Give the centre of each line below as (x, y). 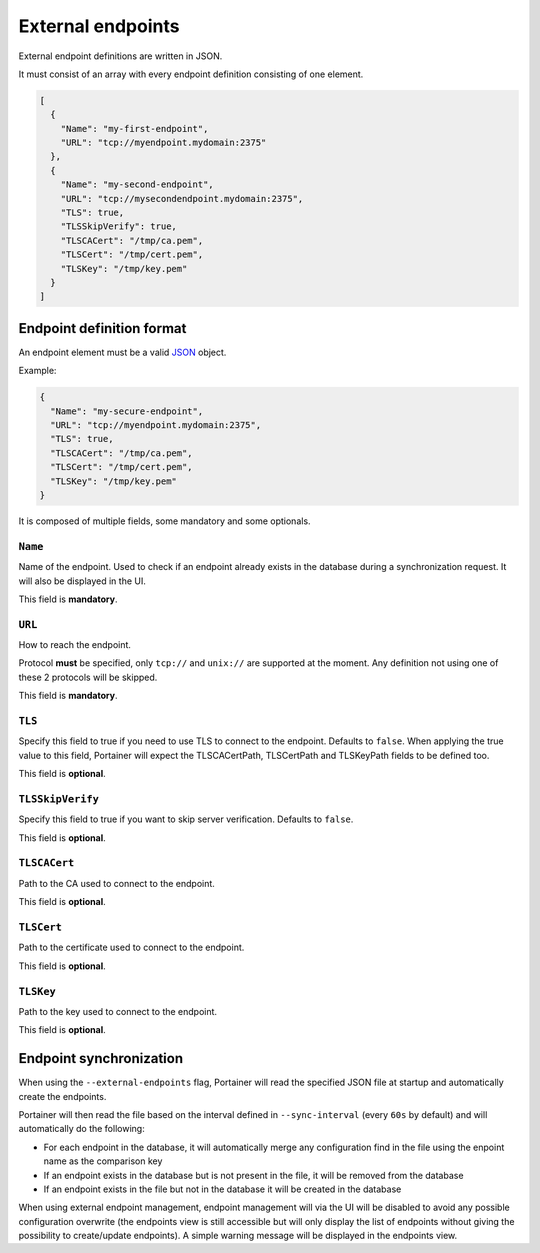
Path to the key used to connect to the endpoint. (118, 1011)
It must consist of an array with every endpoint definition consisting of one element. (191, 74)
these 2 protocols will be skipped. (88, 677)
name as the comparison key (103, 1161)
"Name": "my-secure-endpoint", (127, 411)
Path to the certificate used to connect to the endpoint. (131, 947)
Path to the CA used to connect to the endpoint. (116, 883)
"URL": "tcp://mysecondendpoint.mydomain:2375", (182, 198)
